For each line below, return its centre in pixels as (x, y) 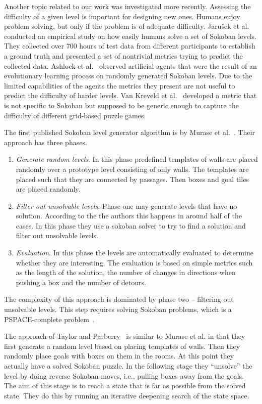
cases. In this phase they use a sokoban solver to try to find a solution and (131, 225)
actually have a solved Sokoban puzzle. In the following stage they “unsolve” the (128, 366)
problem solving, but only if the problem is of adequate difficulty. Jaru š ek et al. (127, 26)
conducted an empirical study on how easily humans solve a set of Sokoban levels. (130, 36)
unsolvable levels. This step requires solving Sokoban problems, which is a (118, 309)
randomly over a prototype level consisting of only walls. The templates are (132, 169)
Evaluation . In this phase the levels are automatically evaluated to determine (135, 253)
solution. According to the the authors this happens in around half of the (129, 216)
